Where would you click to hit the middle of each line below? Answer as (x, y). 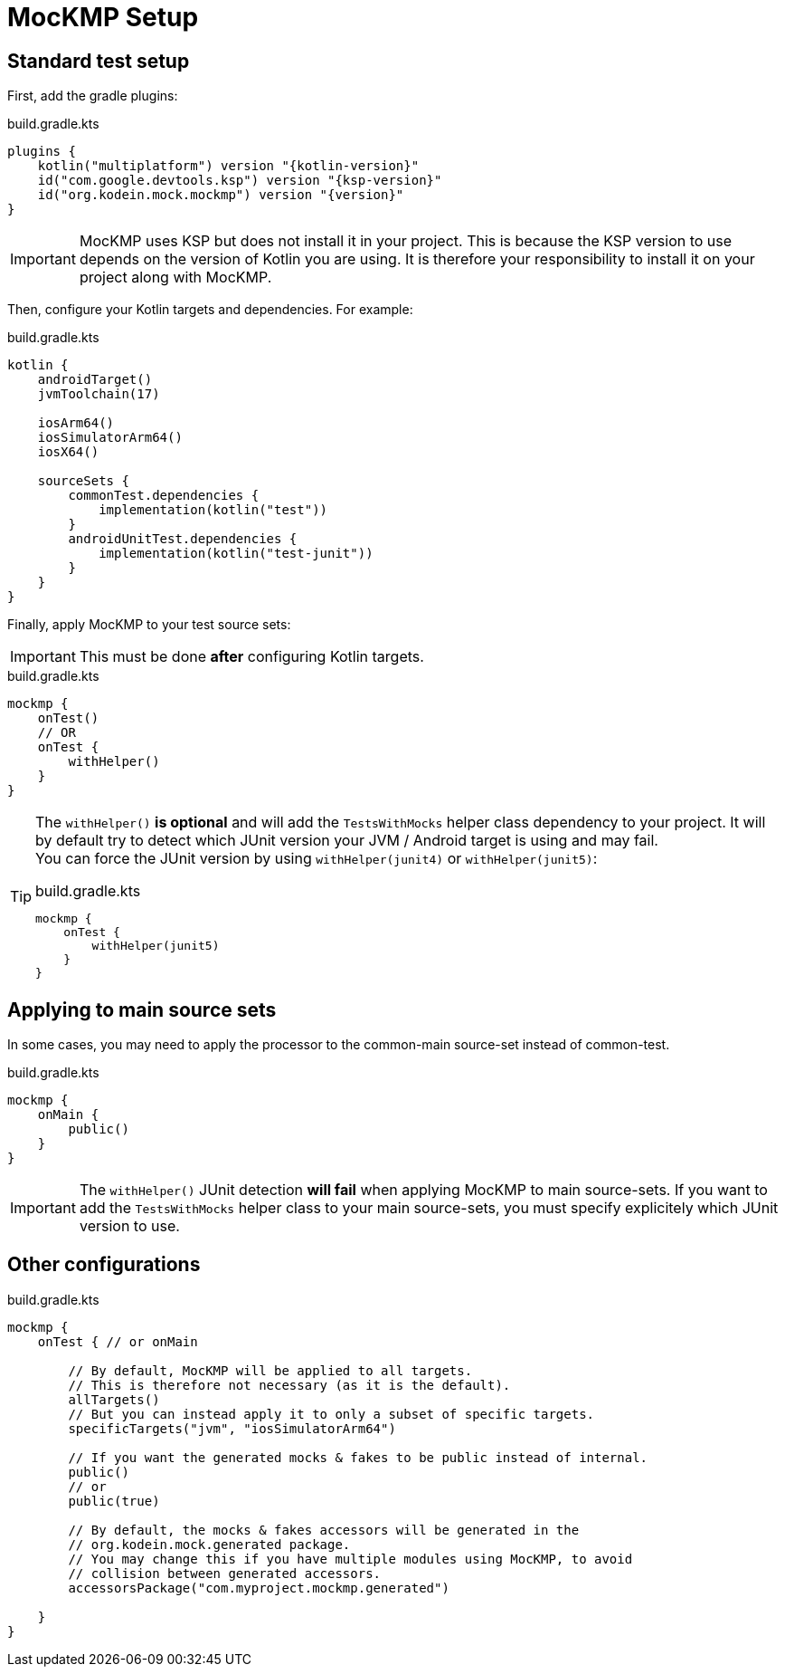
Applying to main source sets (142, 1009)
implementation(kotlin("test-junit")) (236, 554)
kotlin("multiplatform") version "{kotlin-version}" (228, 166)
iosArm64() (76, 423)
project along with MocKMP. (175, 277)
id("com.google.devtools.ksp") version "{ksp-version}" (240, 181)
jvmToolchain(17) (99, 394)
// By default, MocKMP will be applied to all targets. (270, 1370)
